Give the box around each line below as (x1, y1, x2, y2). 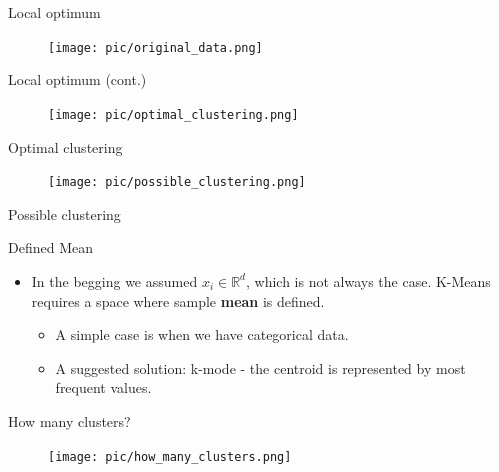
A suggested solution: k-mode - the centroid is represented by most (55, 357, 466, 378)
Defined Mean (8, 237, 93, 258)
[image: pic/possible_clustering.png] (48, 175, 306, 190)
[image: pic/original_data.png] (48, 40, 263, 55)
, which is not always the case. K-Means (246, 270, 491, 291)
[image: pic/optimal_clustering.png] (48, 107, 299, 122)
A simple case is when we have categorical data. (55, 324, 349, 345)
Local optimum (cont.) (8, 69, 147, 90)
